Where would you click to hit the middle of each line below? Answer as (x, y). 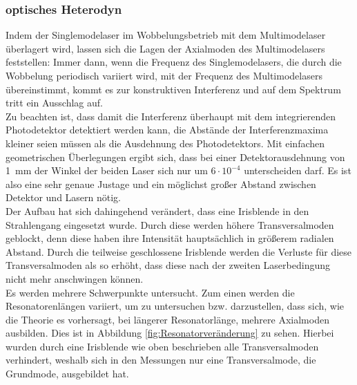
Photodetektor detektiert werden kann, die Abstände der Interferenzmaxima (167, 130)
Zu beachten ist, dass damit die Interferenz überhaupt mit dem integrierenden (171, 116)
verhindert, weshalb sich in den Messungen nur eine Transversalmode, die (161, 360)
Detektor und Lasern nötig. (64, 197)
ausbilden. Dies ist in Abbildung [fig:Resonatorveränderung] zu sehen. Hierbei (170, 333)
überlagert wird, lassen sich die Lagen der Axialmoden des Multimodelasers (165, 48)
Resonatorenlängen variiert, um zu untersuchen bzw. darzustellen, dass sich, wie (175, 306)
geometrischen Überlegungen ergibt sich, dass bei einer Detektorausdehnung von (175, 157)
